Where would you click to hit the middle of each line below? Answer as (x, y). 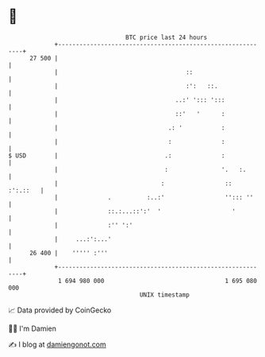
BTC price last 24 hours (167, 37)
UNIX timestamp (165, 295)
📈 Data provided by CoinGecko (60, 310)
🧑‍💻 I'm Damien (33, 328)
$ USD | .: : (117, 155)
